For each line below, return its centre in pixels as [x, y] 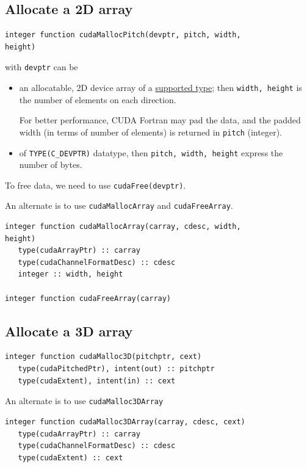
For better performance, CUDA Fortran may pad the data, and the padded [160, 120]
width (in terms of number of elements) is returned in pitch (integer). [150, 132]
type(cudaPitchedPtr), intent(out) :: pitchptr [116, 369]
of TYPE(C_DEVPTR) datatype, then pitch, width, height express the [151, 152]
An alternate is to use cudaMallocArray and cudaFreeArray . [119, 205]
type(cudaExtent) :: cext [70, 458]
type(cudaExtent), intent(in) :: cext [97, 381]
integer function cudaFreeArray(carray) [88, 298]
